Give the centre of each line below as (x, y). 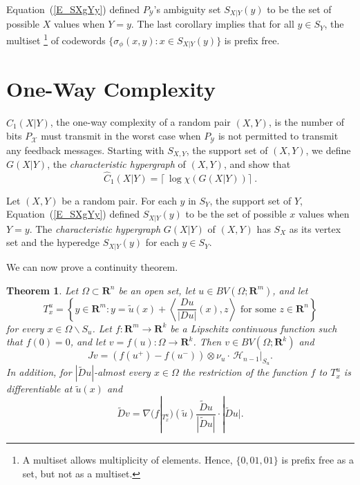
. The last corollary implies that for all (212, 24)
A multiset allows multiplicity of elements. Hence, (127, 459)
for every (25, 328)
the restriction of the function (245, 372)
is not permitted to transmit (278, 136)
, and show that (257, 164)
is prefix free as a (318, 459)
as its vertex (315, 228)
